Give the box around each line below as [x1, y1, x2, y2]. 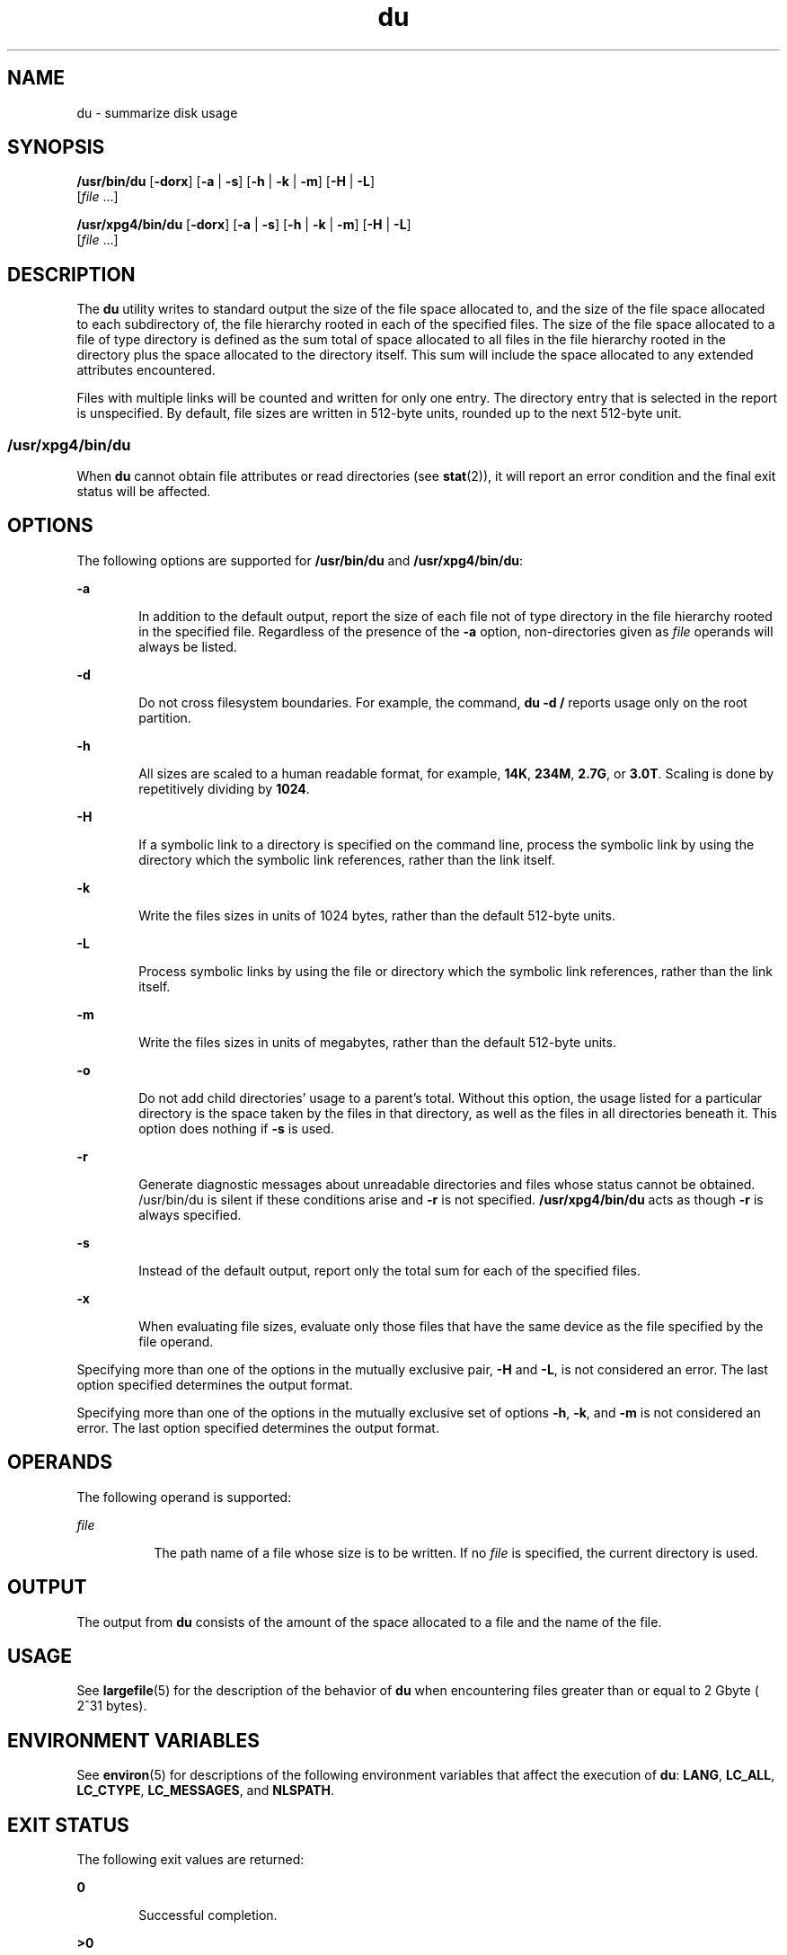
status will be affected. [76, 484, 211, 500]
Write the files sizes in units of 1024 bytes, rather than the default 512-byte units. [138, 907, 615, 923]
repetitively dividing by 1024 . [138, 780, 310, 796]
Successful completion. [138, 1907, 278, 1924]
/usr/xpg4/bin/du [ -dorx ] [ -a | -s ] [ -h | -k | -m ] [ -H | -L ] [76, 217, 411, 233]
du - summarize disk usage [76, 104, 238, 120]
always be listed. [138, 638, 237, 654]
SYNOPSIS [7, 136, 105, 159]
